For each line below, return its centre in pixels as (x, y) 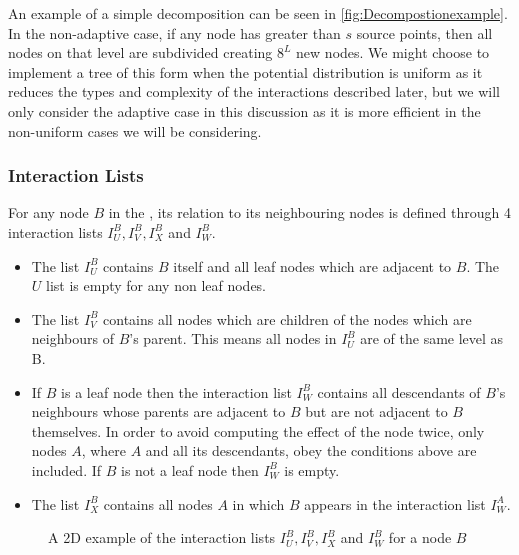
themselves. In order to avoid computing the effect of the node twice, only (258, 430)
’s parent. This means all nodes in (233, 338)
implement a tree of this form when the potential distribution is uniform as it (245, 71)
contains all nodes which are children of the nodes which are (287, 318)
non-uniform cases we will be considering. (135, 130)
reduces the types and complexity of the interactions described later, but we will (254, 91)
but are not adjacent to (376, 411)
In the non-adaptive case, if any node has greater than (174, 32)
